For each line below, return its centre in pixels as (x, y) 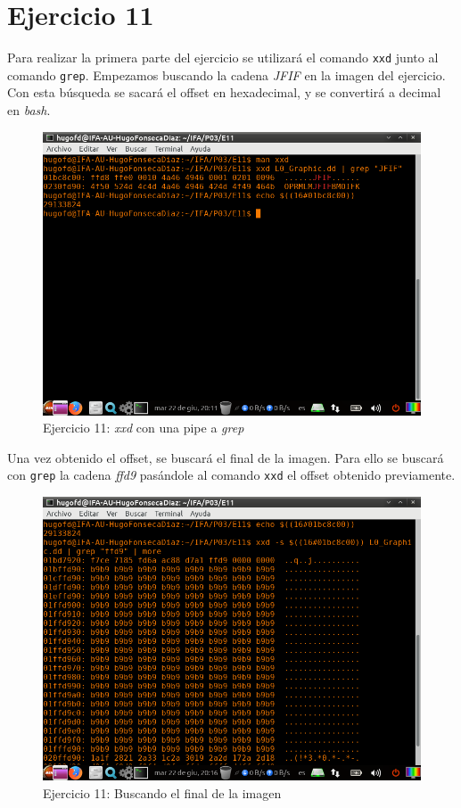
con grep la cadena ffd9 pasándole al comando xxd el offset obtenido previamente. (231, 475)
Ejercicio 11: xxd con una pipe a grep (144, 428)
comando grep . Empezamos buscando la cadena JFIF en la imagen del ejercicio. (226, 74)
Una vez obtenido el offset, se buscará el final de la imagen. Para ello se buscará (226, 457)
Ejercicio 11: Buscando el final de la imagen (162, 792)
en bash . (29, 110)
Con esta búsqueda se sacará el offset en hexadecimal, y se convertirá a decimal (224, 92)
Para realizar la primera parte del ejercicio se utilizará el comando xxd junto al (223, 58)
